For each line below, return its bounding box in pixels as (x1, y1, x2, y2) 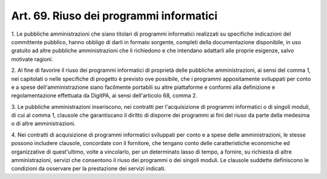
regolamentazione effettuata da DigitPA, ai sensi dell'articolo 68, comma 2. (11, 92, 198, 99)
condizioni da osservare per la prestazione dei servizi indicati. (11, 165, 166, 172)
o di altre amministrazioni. (11, 120, 76, 127)
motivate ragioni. (11, 55, 54, 63)
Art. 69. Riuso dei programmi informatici (11, 9, 218, 22)
